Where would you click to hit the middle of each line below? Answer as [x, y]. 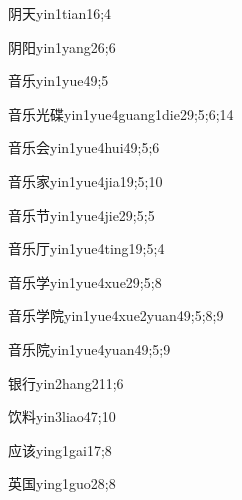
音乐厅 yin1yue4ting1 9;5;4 [86, 248]
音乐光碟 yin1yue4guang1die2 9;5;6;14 [121, 113]
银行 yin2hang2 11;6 [66, 382]
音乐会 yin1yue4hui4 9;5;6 [84, 147]
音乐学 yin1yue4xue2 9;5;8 [85, 281]
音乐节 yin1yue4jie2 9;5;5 [81, 214]
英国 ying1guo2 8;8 [62, 483]
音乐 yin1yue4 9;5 [58, 80]
